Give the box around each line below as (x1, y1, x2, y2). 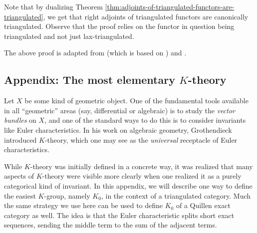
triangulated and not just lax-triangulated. (4, 30, 134, 41)
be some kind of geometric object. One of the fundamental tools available (24, 95, 249, 106)
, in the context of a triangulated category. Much (101, 190, 251, 201)
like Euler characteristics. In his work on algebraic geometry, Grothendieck (4, 124, 232, 135)
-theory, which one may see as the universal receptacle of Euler (44, 134, 238, 145)
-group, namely (44, 190, 90, 201)
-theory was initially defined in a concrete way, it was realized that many (30, 161, 253, 171)
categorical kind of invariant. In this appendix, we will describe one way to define (4, 180, 253, 191)
